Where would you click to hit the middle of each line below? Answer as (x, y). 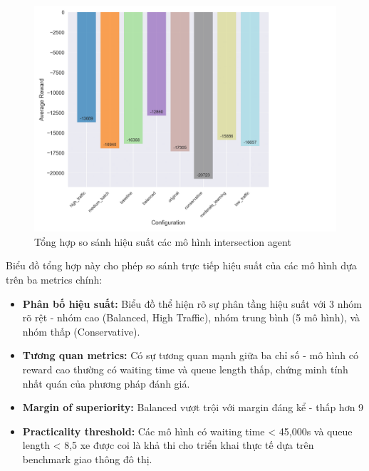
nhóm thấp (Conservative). (81, 331)
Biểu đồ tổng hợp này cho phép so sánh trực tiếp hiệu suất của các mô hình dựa (181, 265)
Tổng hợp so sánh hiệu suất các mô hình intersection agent (163, 241)
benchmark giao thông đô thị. (87, 459)
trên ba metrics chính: (54, 279)
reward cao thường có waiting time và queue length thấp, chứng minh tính (185, 369)
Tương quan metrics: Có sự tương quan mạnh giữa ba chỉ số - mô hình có (190, 355)
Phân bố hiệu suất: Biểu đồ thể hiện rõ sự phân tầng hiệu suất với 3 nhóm (192, 303)
